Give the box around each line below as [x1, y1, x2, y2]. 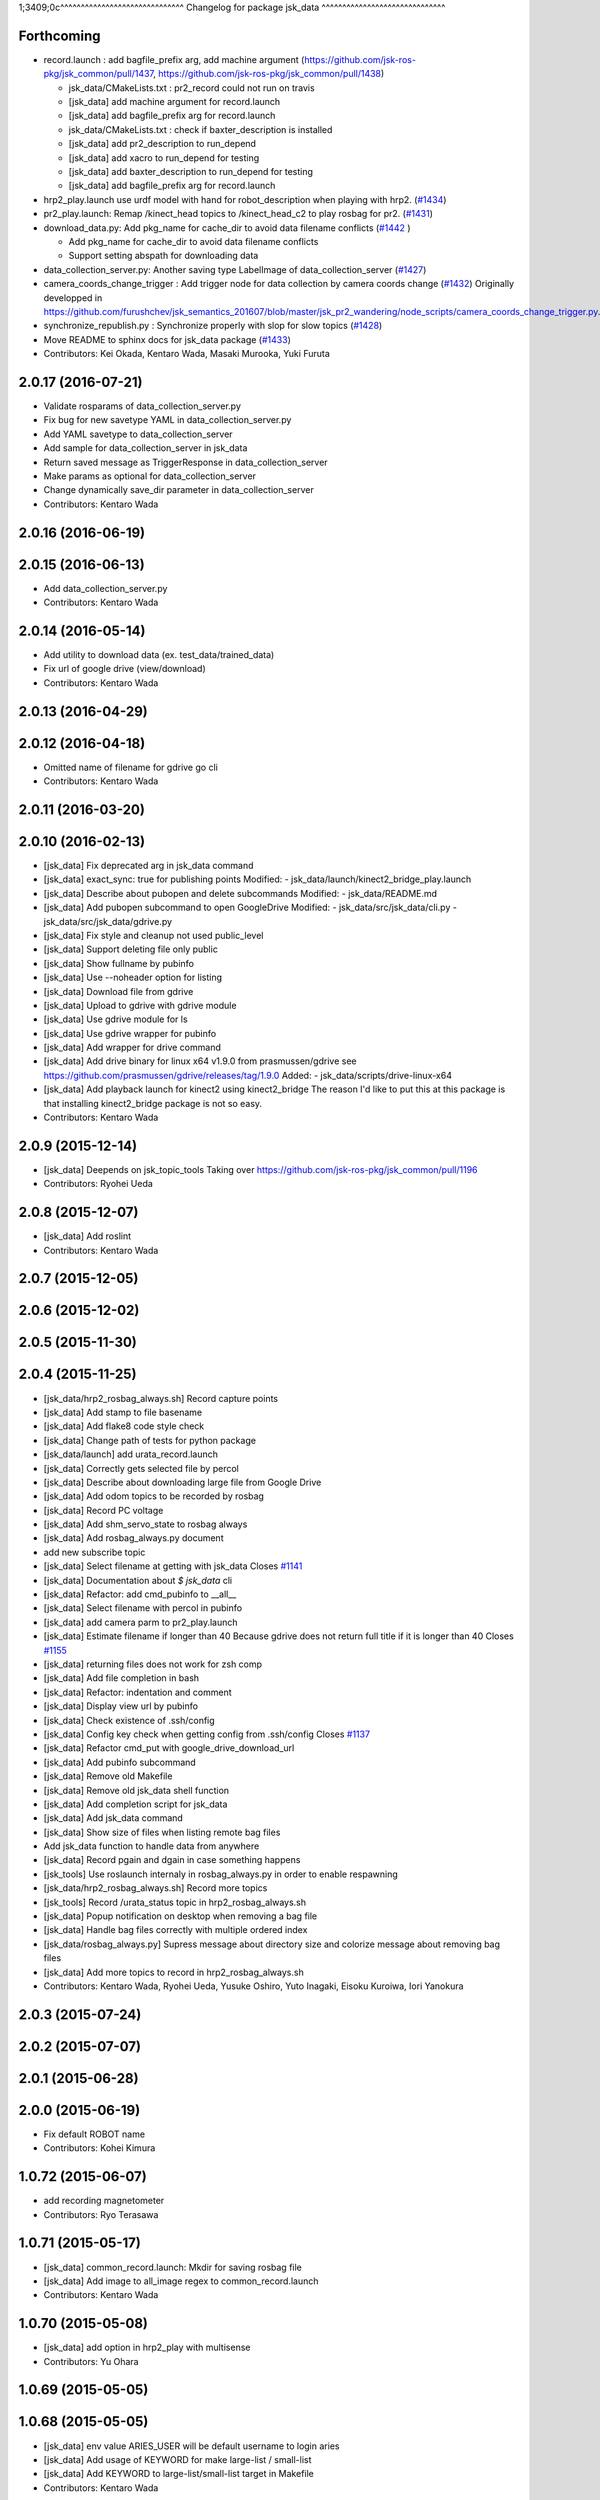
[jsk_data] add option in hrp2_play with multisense [43, 2341, 251, 2354]
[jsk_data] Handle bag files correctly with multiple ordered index [43, 1924, 308, 1936]
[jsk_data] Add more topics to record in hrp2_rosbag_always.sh [43, 1966, 304, 1978]
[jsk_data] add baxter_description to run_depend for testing [68, 166, 314, 178]
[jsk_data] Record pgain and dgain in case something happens [43, 1854, 301, 1866]
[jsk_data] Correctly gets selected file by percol [43, 1462, 239, 1474]
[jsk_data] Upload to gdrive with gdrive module [43, 999, 237, 1011]
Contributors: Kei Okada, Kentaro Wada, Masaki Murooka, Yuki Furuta [43, 348, 330, 360]
